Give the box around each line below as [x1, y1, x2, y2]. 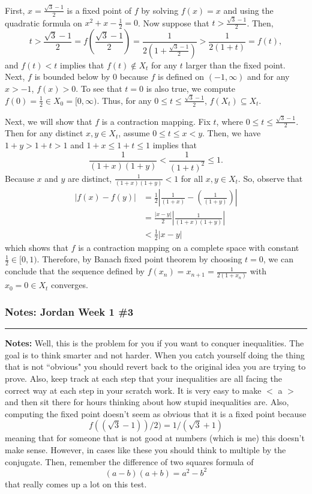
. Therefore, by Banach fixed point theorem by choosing [37, 253, 242, 265]
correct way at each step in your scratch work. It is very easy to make [5, 384, 262, 396]
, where [216, 115, 243, 127]
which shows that [5, 241, 68, 253]
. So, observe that [238, 172, 303, 184]
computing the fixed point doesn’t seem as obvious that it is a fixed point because [5, 407, 307, 420]
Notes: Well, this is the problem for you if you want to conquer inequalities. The [5, 337, 304, 349]
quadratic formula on [5, 16, 82, 29]
